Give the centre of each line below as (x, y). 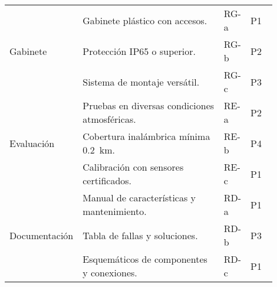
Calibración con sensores (133, 167)
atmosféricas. (109, 119)
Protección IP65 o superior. (139, 51)
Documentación (42, 235)
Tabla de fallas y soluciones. (140, 235)
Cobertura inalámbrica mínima (146, 136)
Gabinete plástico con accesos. (145, 20)
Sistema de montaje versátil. (141, 81)
